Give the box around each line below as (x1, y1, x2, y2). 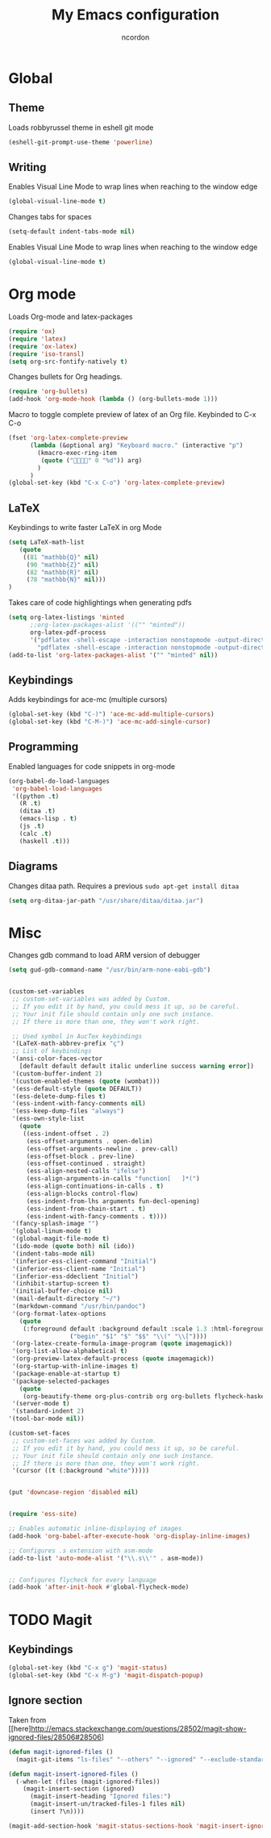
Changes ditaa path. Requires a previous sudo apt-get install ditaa (8, 881, 240, 891)
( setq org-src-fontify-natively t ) (8, 357, 128, 366)
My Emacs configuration (51, 6, 220, 24)
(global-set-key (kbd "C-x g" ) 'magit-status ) (8, 1664, 168, 1672)
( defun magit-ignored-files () (8, 1748, 114, 1756)
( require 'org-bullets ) (8, 387, 89, 396)
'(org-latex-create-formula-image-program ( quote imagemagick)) (11, 1339, 232, 1348)
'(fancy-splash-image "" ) (11, 1220, 99, 1228)
